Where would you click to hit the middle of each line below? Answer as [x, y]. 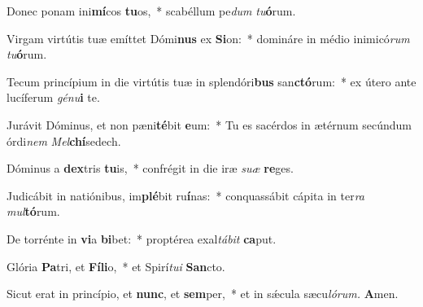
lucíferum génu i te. [53, 97]
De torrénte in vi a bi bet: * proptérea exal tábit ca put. [142, 238]
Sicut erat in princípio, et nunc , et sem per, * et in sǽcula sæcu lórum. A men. [203, 294]
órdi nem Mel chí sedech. [64, 140]
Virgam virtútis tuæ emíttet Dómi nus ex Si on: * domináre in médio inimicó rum [208, 38]
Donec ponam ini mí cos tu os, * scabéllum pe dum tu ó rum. [151, 11]
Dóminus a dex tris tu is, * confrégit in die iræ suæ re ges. [150, 168]
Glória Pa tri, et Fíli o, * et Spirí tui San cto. [116, 266]
